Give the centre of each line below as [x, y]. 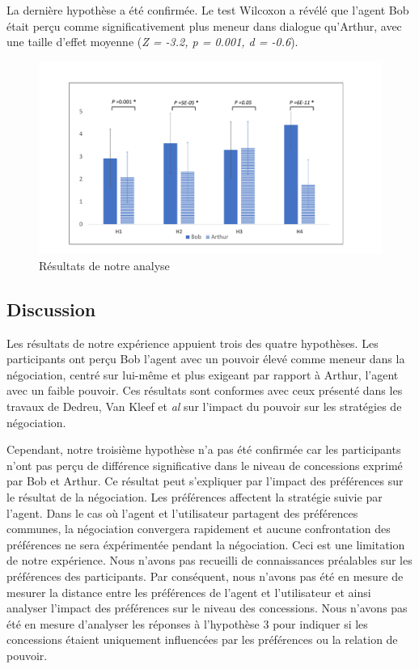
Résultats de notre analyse [104, 265]
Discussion [51, 309]
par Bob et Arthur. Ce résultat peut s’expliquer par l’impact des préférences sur [205, 481]
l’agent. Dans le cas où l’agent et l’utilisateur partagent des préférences [182, 512]
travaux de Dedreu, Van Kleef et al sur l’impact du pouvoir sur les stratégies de [204, 406]
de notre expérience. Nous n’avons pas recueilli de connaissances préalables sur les [209, 560]
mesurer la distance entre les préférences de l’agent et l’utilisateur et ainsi [189, 592]
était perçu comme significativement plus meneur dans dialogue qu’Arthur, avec [204, 25]
